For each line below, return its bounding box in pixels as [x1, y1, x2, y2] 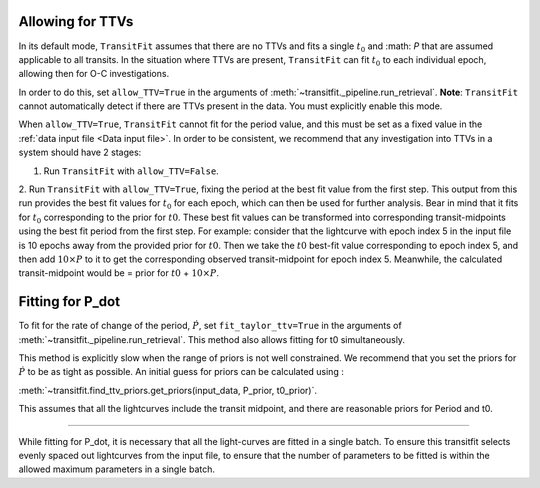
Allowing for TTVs [18, 13, 134, 30]
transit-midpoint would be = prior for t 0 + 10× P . [18, 267, 220, 279]
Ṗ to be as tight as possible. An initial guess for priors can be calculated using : [18, 366, 344, 378]
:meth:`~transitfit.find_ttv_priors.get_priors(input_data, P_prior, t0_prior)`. [18, 384, 317, 396]
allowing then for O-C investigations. [18, 68, 170, 80]
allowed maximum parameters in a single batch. [18, 463, 215, 475]
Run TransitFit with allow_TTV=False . [43, 165, 219, 177]
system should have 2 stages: [18, 146, 142, 159]
